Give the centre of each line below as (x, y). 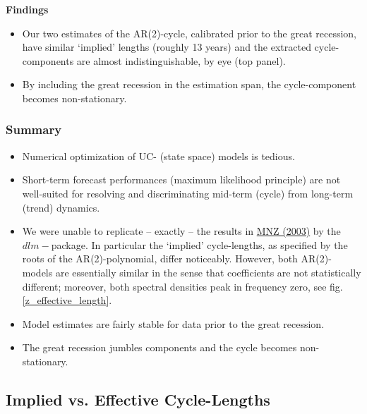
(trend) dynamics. (61, 207)
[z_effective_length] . (67, 300)
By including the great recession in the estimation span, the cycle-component (189, 84)
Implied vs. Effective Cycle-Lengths (138, 399)
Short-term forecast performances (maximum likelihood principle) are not (181, 179)
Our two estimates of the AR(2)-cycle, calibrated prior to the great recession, (189, 33)
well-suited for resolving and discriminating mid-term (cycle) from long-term (188, 193)
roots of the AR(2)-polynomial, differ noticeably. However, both (160, 258)
